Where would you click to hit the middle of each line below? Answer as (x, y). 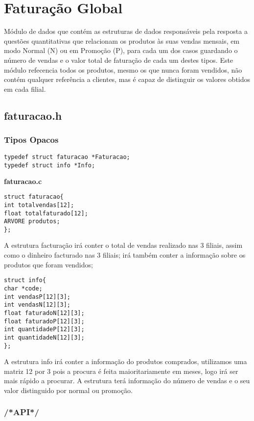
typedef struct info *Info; (50, 165)
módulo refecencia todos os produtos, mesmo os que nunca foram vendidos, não (123, 69)
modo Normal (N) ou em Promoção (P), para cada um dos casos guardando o (121, 50)
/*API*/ (22, 412)
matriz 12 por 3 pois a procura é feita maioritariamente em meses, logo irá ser (121, 371)
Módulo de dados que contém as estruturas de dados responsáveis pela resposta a (126, 31)
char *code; (23, 288)
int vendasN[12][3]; (37, 305)
